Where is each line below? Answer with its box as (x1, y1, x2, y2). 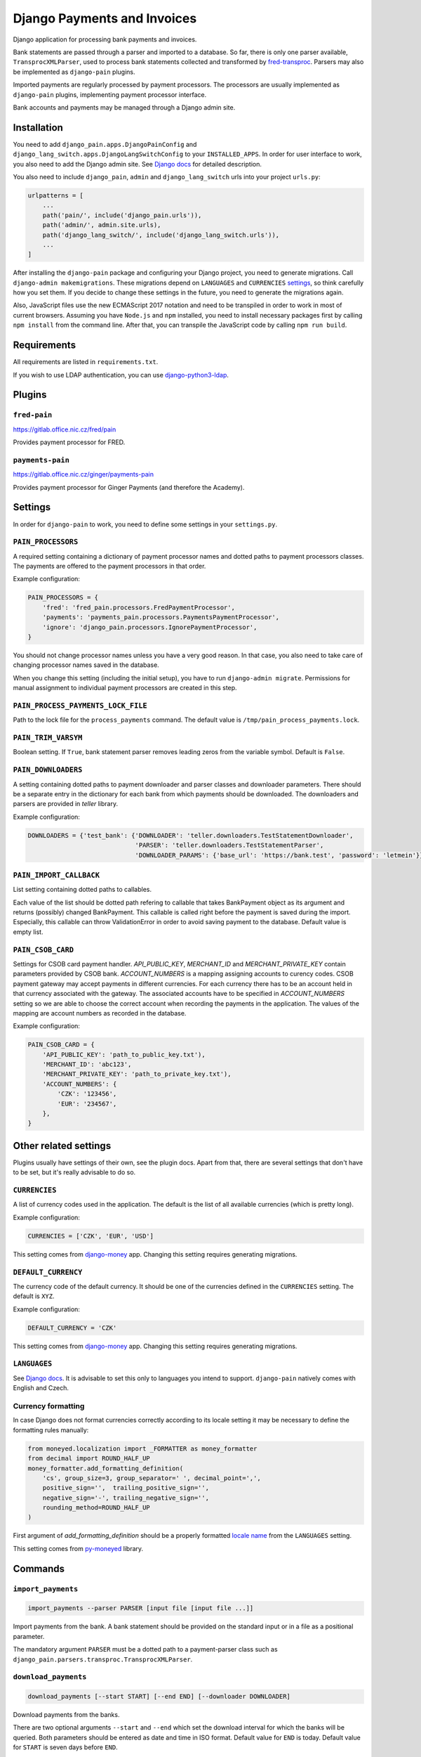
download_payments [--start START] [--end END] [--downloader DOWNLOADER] (27, 1692, 291, 1701)
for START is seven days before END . (13, 1743, 119, 1751)
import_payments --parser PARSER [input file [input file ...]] (27, 1604, 254, 1612)
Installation (13, 122, 63, 134)
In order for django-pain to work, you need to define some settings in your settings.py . (13, 520, 277, 529)
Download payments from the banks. (13, 1711, 120, 1719)
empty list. (13, 928, 44, 936)
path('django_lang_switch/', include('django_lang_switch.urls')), (42, 231, 280, 239)
